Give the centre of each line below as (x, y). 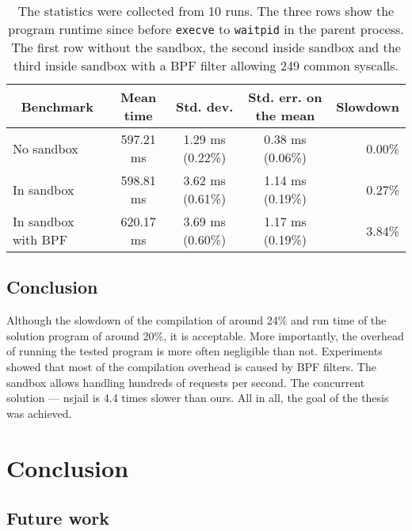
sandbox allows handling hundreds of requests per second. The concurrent (186, 382)
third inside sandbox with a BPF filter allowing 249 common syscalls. (206, 65)
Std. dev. (204, 106)
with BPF (40, 239)
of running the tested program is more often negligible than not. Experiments (195, 351)
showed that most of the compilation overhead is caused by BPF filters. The (191, 366)
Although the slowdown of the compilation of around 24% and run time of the (196, 320)
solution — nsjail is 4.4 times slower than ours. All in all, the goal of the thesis (198, 398)
